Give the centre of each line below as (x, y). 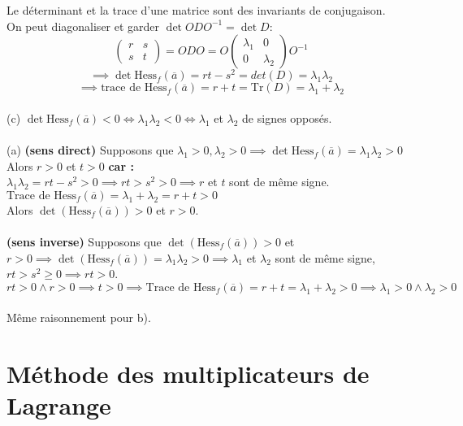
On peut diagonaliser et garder (83, 26)
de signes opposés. (287, 117)
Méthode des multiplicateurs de (188, 374)
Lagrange (59, 405)
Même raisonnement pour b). (79, 317)
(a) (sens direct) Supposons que (90, 150)
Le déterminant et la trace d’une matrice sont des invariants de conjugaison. (196, 10)
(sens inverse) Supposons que (84, 242)
